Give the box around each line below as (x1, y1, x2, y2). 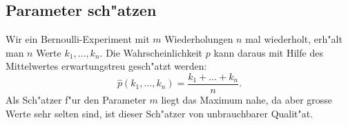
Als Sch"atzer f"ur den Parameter (6, 93, 146, 107)
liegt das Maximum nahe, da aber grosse (161, 93, 333, 107)
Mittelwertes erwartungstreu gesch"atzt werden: (6, 59, 207, 73)
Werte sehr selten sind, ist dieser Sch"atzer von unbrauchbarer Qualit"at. (6, 106, 313, 120)
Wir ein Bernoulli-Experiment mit (6, 32, 150, 46)
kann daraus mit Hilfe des (213, 45, 323, 59)
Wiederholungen (164, 32, 233, 46)
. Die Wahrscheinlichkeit (99, 45, 203, 59)
